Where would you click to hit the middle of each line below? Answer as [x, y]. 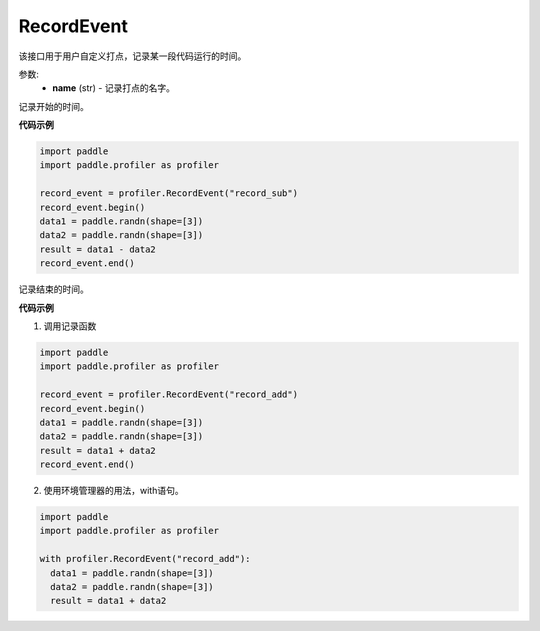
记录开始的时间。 [53, 106]
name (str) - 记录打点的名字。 [113, 88]
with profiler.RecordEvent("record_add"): [145, 559]
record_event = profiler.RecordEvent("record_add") [169, 394]
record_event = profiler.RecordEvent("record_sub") [169, 193]
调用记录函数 [70, 326]
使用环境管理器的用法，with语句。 [113, 491]
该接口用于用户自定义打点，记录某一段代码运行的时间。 [132, 56]
